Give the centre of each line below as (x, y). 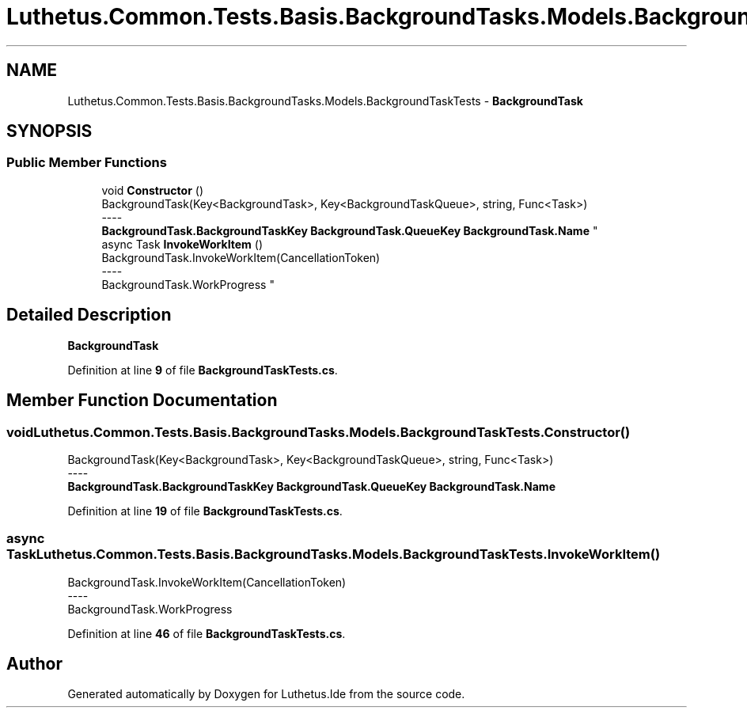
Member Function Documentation (142, 401)
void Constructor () (152, 190)
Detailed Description (89, 315)
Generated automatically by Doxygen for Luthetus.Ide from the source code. (266, 694)
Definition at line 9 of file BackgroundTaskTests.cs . (203, 370)
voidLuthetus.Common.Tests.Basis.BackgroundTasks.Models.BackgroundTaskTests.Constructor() (319, 432)
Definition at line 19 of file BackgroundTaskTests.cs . (205, 511)
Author (34, 664)
